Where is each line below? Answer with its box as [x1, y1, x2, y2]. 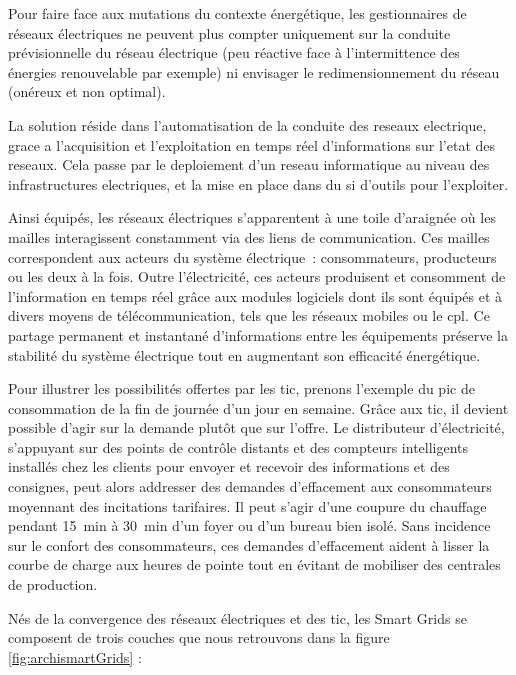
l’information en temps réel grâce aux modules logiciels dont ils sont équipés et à [8, 285, 503, 306]
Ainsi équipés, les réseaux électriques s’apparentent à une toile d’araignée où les [8, 207, 496, 228]
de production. [8, 574, 98, 595]
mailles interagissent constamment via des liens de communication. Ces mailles [8, 226, 490, 247]
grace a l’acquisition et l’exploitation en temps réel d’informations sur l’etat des [8, 134, 496, 155]
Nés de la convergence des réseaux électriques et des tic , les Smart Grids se [8, 607, 467, 628]
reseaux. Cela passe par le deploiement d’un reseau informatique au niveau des [8, 154, 490, 175]
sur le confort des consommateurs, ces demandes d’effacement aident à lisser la [8, 534, 490, 555]
